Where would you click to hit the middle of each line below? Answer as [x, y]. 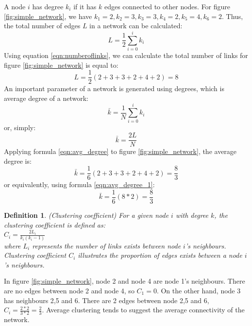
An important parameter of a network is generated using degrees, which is [114, 88]
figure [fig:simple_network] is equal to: [61, 65]
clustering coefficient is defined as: [55, 224]
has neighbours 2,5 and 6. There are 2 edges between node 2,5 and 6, [107, 300]
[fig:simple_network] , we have [48, 16]
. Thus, [233, 16]
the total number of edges [42, 26]
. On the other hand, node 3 [199, 290]
